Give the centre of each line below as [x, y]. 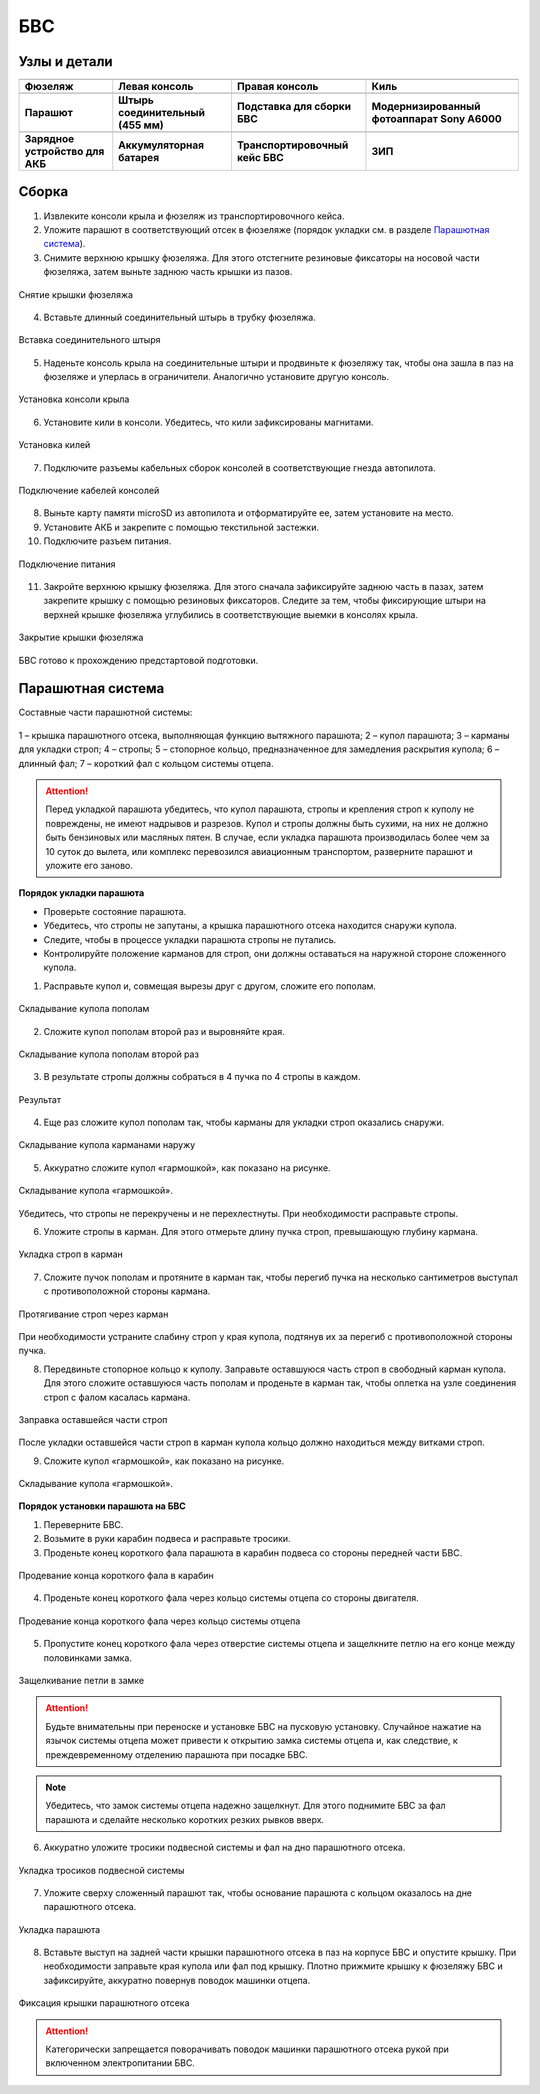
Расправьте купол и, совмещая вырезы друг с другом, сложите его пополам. [210, 986]
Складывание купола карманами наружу [107, 1145]
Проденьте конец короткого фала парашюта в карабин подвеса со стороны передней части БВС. [253, 1552]
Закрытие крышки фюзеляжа [81, 637]
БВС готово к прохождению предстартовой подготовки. [138, 660]
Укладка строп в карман [71, 1254]
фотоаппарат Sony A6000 [436, 119]
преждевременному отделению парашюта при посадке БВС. [177, 1754]
